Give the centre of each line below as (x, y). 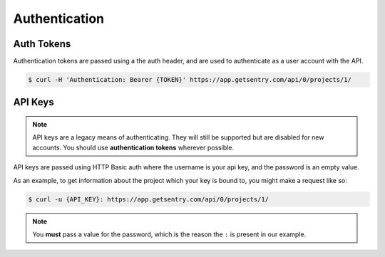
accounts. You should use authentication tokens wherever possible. (133, 147)
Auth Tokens (42, 44)
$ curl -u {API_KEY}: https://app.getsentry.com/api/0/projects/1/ (149, 199)
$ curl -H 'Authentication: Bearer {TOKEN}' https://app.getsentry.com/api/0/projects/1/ (190, 80)
